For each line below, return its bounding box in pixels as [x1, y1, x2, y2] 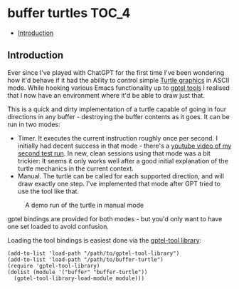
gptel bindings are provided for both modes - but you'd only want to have [7, 214, 223, 223]
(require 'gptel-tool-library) [7, 262, 100, 269]
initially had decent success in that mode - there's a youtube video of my [17, 141, 232, 150]
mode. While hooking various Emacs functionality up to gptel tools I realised [7, 83, 230, 92]
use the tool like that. [17, 187, 80, 196]
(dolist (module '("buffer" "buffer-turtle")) [7, 268, 148, 275]
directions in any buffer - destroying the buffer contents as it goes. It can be [7, 112, 230, 121]
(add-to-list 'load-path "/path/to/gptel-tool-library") [7, 250, 180, 257]
